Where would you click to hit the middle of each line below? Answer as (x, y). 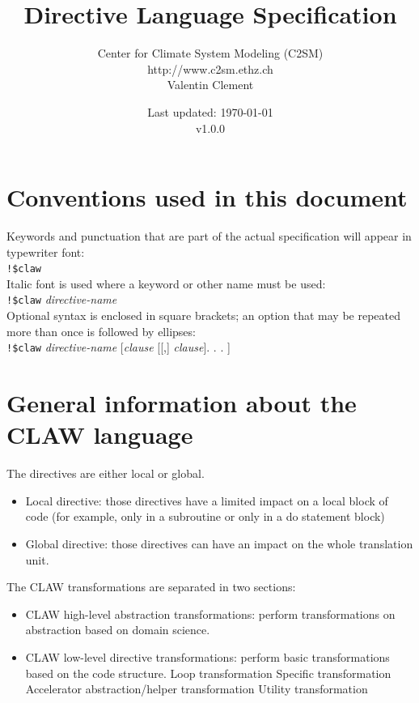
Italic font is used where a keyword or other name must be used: (166, 283)
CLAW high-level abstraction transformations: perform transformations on (210, 614)
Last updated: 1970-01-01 (210, 111)
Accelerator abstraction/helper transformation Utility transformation (197, 689)
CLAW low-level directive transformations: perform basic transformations (207, 657)
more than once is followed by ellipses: (101, 331)
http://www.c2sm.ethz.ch (210, 68)
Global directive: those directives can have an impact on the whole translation (219, 544)
